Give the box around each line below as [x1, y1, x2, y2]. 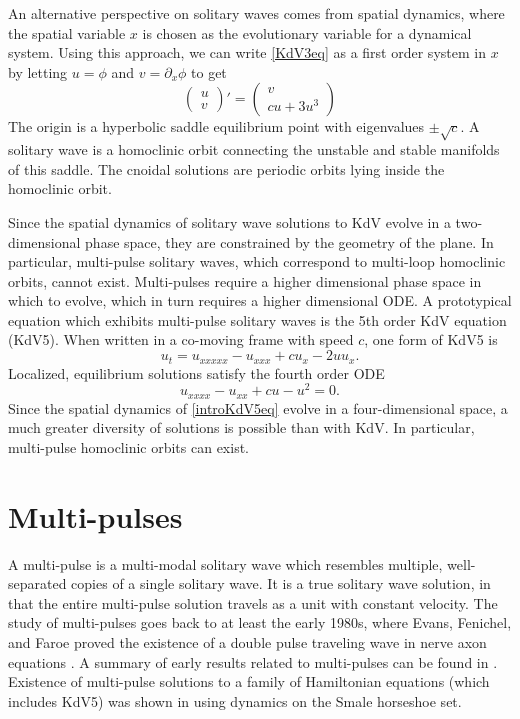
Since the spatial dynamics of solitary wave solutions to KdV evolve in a [8, 211, 451, 232]
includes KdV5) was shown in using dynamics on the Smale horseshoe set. [8, 690, 462, 711]
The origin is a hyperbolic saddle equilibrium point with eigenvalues [8, 116, 425, 137]
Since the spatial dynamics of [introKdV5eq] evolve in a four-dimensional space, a [8, 397, 508, 418]
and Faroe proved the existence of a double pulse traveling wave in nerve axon [8, 631, 487, 652]
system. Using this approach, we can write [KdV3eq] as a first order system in [8, 42, 486, 63]
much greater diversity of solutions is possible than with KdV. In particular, [8, 417, 475, 438]
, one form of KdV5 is [364, 329, 498, 350]
